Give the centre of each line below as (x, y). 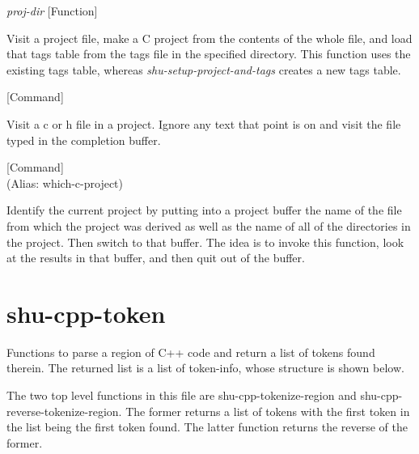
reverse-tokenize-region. (64, 411)
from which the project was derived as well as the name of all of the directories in (209, 225)
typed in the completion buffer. (84, 140)
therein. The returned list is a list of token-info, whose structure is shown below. (205, 368)
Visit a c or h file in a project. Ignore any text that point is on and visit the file (204, 123)
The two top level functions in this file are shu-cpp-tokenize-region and (182, 395)
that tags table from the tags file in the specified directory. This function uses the (209, 54)
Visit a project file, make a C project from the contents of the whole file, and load (209, 38)
